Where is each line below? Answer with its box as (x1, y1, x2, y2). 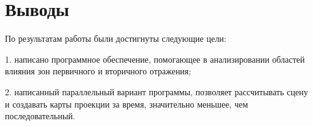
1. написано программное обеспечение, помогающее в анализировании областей (5, 52, 305, 65)
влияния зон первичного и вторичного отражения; (5, 65, 191, 77)
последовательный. (5, 109, 75, 122)
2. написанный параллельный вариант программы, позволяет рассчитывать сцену (5, 85, 308, 98)
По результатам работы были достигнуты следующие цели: (5, 32, 226, 45)
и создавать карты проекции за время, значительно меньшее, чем (5, 97, 249, 110)
